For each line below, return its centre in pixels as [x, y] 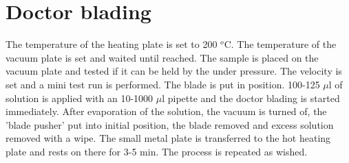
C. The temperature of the [280, 44]
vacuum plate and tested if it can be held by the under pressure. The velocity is [174, 71]
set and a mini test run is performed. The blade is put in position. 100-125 [163, 84]
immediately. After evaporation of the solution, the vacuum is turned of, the [166, 111]
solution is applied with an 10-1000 [80, 98]
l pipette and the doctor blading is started [251, 98]
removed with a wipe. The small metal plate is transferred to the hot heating [168, 138]
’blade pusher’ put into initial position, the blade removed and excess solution [170, 124]
